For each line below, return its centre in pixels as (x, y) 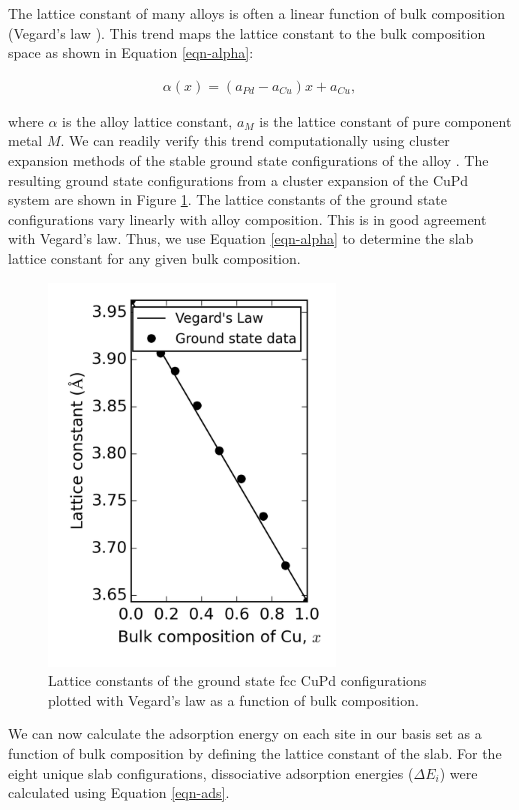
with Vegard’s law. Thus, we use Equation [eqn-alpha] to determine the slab (241, 238)
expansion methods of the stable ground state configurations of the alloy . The (248, 160)
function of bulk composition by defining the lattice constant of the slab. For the (255, 752)
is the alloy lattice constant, (147, 120)
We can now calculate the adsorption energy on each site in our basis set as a (245, 733)
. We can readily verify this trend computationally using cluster (255, 140)
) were (458, 772)
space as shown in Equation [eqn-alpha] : (131, 52)
